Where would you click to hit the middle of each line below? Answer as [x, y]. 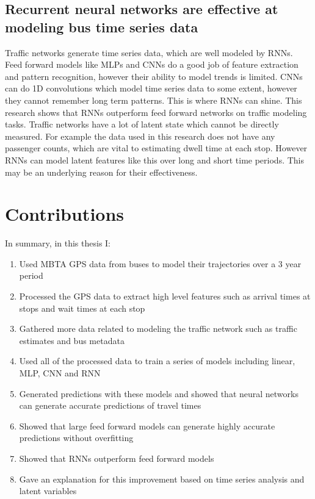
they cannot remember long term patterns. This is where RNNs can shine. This [154, 100]
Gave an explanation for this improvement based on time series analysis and [162, 479]
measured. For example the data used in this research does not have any [140, 136]
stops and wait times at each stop [82, 308]
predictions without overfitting [76, 438]
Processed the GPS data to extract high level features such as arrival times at [165, 296]
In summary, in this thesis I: [58, 243]
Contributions [65, 214]
